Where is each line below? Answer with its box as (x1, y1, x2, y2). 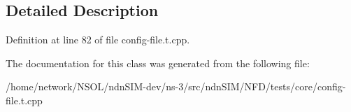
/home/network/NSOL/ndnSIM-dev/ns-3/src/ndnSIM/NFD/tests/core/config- (6, 79, 346, 94)
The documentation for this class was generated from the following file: (6, 55, 310, 70)
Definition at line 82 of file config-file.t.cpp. (6, 32, 190, 47)
